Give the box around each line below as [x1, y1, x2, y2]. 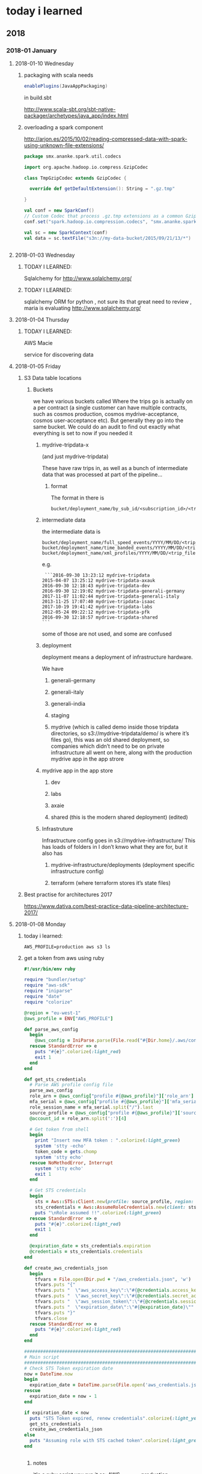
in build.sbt [23, 94, 52, 101]
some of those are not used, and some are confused [41, 630, 173, 637]
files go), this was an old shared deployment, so [50, 736, 170, 743]
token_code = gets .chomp [35, 1149, 97, 1155]
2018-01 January [6, 46, 57, 55]
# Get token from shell [29, 1126, 89, 1133]
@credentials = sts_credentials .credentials [29, 1249, 143, 1255]
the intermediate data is [41, 528, 101, 535]
